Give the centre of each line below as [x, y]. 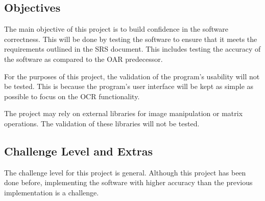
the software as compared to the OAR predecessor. [83, 59]
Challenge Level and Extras [79, 151]
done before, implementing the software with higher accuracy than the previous [128, 182]
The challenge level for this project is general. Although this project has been [125, 172]
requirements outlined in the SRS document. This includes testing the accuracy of [132, 49]
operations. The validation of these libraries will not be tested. [102, 123]
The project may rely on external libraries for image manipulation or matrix [124, 113]
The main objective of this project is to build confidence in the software [116, 29]
